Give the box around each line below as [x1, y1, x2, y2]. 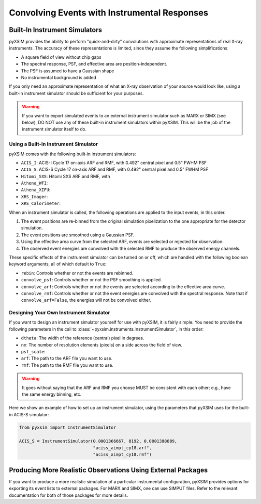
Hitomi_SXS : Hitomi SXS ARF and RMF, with [21, 173, 111, 179]
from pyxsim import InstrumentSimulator [19, 424, 116, 430]
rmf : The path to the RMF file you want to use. [21, 362, 114, 368]
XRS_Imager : [21, 194, 48, 199]
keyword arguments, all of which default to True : [9, 261, 107, 267]
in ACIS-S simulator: [9, 411, 49, 417]
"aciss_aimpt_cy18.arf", [93, 445, 152, 451]
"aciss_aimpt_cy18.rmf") [93, 452, 152, 457]
